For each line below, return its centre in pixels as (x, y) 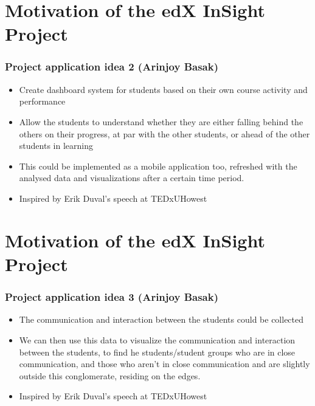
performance (42, 101)
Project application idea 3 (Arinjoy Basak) (112, 297)
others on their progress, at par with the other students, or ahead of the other (164, 133)
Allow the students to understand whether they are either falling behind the (161, 121)
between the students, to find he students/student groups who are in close (157, 352)
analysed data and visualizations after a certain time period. (132, 178)
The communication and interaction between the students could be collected (161, 319)
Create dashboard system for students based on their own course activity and (163, 89)
